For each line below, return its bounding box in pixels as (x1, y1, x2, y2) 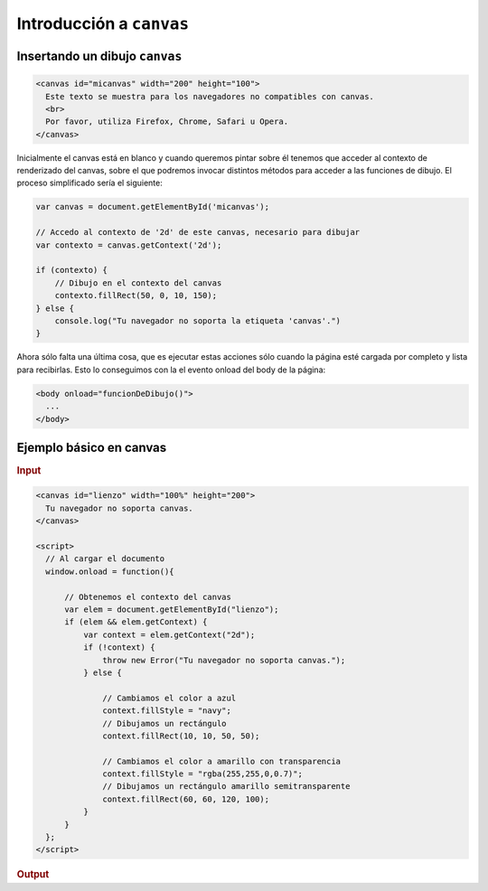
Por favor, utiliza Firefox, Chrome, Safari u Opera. (45, 117, 289, 127)
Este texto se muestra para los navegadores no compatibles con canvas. (45, 91, 375, 101)
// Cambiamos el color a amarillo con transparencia (102, 755, 342, 766)
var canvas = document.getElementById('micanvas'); (35, 202, 270, 212)
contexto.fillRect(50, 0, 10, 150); (54, 290, 217, 301)
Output (16, 868, 50, 881)
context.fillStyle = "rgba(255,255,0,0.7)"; (102, 769, 303, 779)
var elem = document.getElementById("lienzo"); (64, 605, 279, 614)
